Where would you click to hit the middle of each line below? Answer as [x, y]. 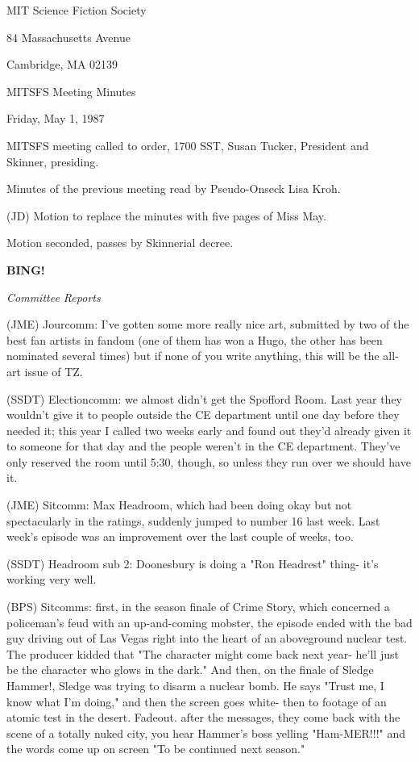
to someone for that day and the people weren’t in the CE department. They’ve [203, 446]
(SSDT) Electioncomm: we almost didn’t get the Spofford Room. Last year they [204, 398]
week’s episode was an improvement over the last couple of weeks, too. [180, 536]
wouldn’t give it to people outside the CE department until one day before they [203, 414]
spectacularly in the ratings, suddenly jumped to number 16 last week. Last [193, 520]
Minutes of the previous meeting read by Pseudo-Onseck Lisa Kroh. [174, 188]
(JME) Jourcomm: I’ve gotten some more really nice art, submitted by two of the [208, 324]
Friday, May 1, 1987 [56, 118]
